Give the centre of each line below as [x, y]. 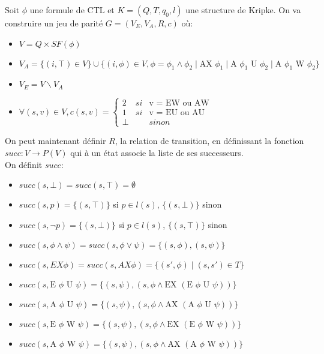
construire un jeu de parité [54, 23]
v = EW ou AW [179, 103]
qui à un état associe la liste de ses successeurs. [157, 153]
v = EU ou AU [177, 113]
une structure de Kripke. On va [243, 10]
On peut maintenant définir [55, 141]
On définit [24, 164]
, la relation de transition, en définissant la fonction [209, 141]
